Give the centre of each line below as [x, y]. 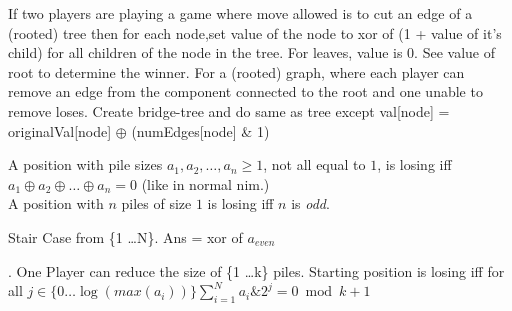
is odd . [310, 203]
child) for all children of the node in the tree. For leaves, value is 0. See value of [251, 52]
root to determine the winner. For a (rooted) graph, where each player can [236, 71]
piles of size [156, 203]
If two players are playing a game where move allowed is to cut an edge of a [240, 13]
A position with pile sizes [85, 164]
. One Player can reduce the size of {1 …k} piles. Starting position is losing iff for [256, 270]
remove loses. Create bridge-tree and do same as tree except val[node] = [229, 110]
